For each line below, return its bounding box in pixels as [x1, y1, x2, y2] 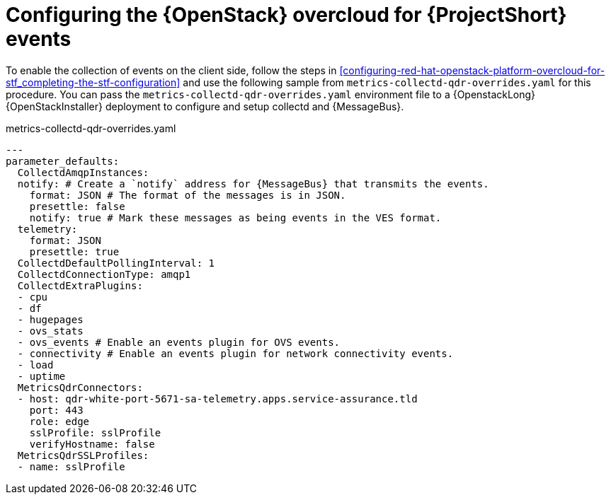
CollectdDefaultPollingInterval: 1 [17, 257, 215, 269]
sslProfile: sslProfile [29, 426, 161, 438]
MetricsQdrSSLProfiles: [17, 449, 149, 461]
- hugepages [17, 313, 84, 325]
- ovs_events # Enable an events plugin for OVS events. [17, 336, 341, 348]
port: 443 [29, 404, 84, 416]
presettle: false [29, 200, 125, 212]
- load [17, 359, 54, 371]
